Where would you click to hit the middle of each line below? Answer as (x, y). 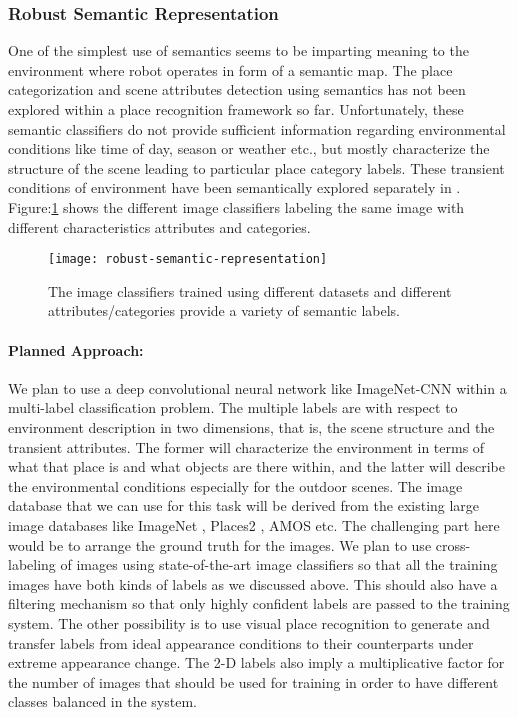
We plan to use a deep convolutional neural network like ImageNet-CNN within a (257, 387)
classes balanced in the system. (102, 701)
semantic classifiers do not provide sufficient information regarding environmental (257, 128)
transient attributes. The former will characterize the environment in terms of (246, 446)
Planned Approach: (76, 349)
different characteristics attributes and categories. (159, 226)
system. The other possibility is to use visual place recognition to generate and (249, 622)
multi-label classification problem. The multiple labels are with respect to (233, 407)
